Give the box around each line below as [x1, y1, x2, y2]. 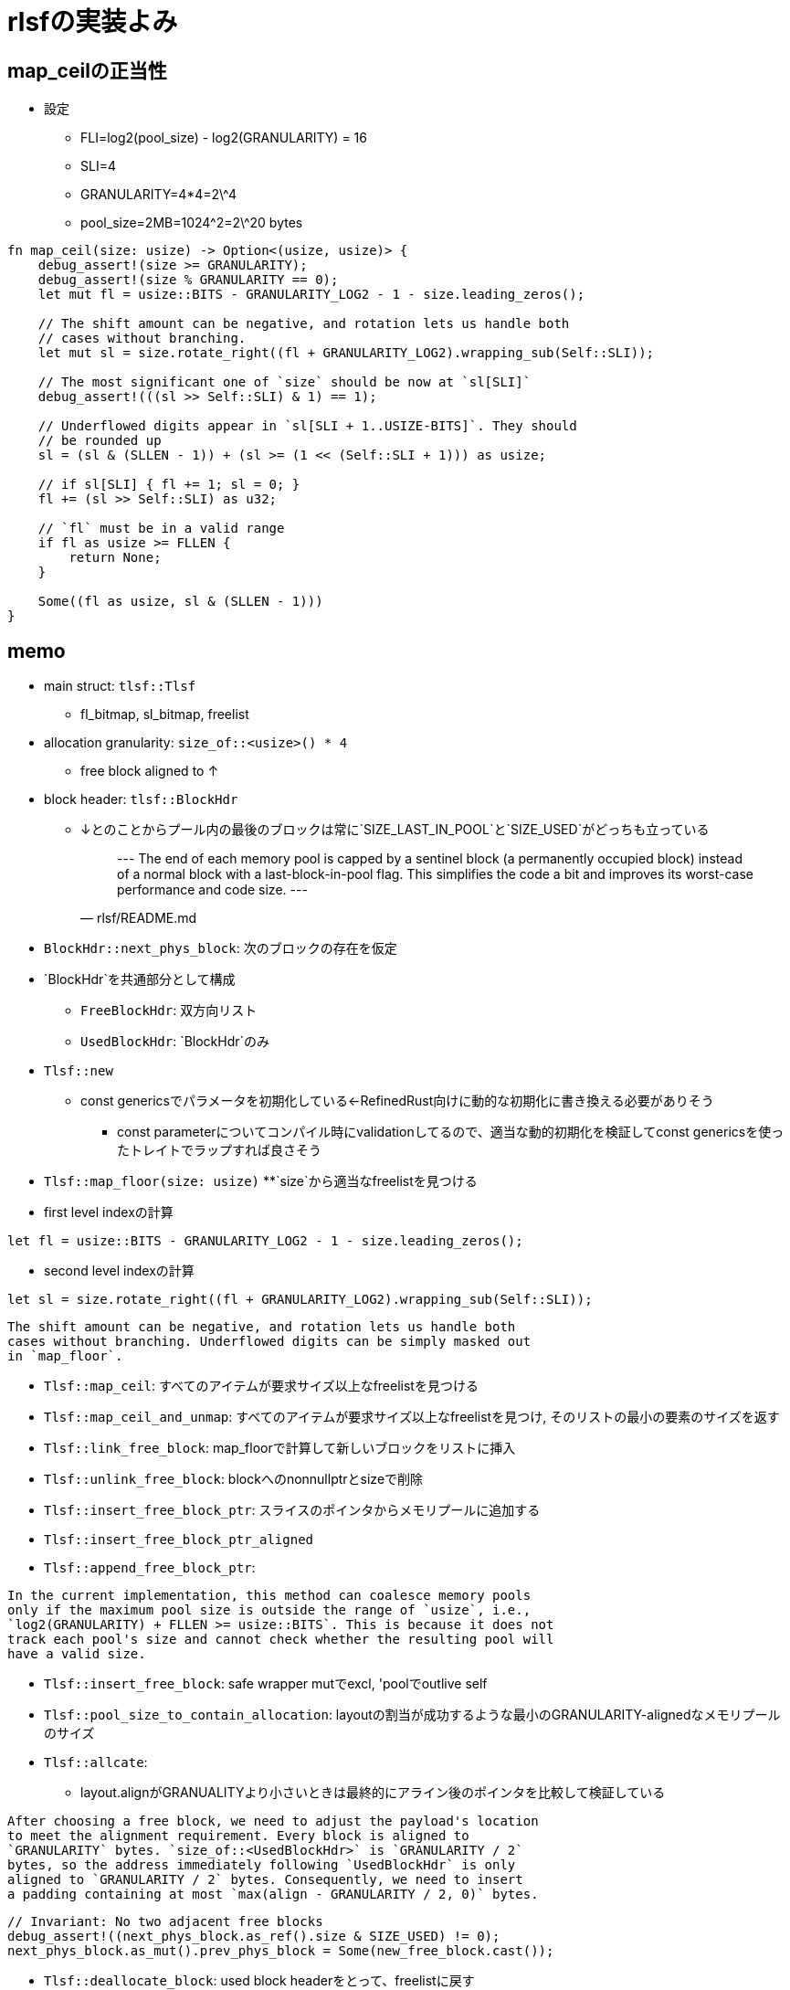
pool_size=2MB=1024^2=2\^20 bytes [80, 215, 303, 231]
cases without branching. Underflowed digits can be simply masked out [7, 1334, 532, 1350]
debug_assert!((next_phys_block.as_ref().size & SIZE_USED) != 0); [7, 1929, 500, 1944]
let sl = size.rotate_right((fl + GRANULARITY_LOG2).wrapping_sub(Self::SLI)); [7, 1292, 593, 1307]
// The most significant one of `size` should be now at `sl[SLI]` [37, 375, 532, 390]
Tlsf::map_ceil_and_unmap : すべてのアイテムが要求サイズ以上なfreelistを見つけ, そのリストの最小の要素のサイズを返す [44, 1409, 780, 1425]
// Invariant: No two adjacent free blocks [7, 1914, 323, 1930]
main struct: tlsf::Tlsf [44, 678, 196, 694]
